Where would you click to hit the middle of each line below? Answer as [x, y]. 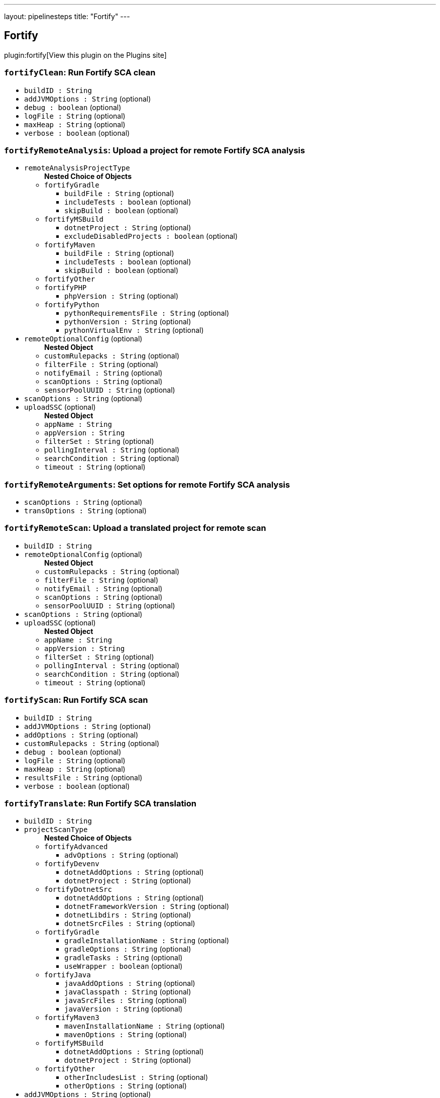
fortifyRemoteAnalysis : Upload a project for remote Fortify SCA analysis [155, 150]
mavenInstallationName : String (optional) [145, 1026]
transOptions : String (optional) [85, 511]
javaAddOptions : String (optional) [130, 983]
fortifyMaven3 [72, 1018]
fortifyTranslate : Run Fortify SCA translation [100, 803]
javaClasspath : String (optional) [128, 992]
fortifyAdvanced [76, 847]
